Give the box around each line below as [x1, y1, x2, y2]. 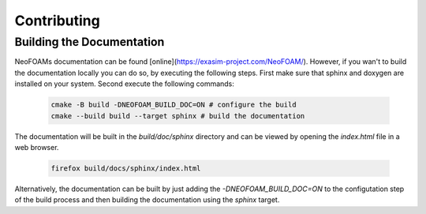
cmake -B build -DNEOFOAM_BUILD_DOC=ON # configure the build [50, 100, 297, 110]
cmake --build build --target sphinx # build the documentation [50, 111, 305, 120]
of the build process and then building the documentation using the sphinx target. [14, 195, 280, 205]
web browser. [14, 142, 59, 152]
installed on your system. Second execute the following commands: [14, 79, 234, 88]
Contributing [14, 12, 100, 29]
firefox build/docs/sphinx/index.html [50, 163, 201, 173]
